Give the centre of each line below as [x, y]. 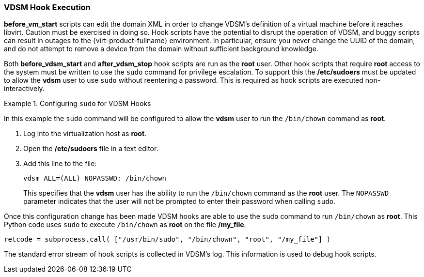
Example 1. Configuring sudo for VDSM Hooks [78, 104]
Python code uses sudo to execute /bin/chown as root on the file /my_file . [125, 225]
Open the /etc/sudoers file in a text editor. [91, 149]
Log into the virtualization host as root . [85, 134]
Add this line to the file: [60, 164]
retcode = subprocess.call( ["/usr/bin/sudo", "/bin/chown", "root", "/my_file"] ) [167, 239]
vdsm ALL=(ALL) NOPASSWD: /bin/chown [95, 178]
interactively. [24, 89]
